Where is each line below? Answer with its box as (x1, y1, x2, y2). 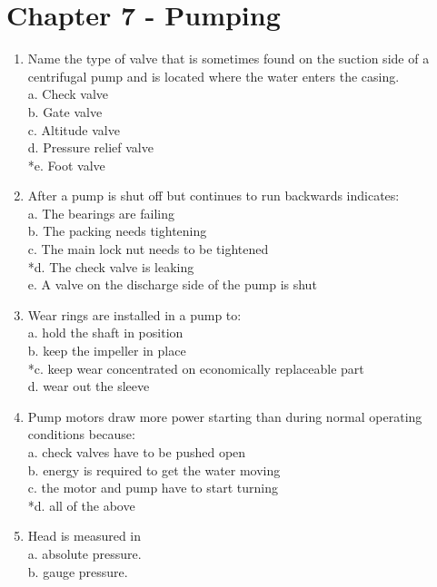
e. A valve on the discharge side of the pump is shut (27, 275, 317, 294)
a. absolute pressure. (27, 543, 142, 563)
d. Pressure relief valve (27, 138, 154, 157)
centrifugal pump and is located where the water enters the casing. (27, 66, 400, 85)
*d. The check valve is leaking (27, 257, 194, 276)
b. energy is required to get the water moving (27, 460, 281, 479)
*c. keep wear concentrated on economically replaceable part (27, 358, 364, 377)
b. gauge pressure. (27, 562, 128, 581)
